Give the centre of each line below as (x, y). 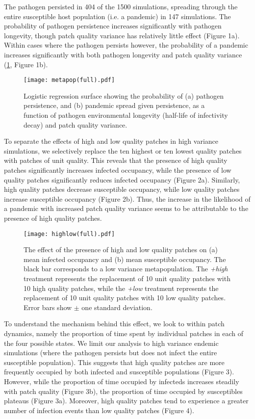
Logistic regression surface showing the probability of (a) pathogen (124, 95)
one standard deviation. (117, 307)
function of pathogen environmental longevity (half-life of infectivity (126, 115)
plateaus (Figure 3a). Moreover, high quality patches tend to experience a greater (126, 401)
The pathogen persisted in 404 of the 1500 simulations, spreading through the (121, 6)
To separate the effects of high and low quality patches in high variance (111, 141)
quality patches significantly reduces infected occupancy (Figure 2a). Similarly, (122, 179)
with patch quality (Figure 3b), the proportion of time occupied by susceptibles (123, 391)
